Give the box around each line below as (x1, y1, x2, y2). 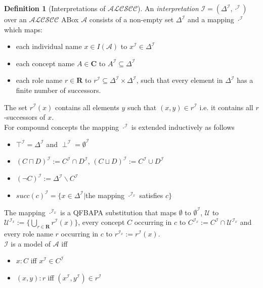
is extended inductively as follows (131, 121, 235, 132)
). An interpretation (138, 3, 199, 13)
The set (4, 102, 27, 112)
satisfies (139, 189, 163, 200)
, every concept (78, 217, 125, 227)
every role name (4, 228, 53, 239)
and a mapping (188, 14, 234, 24)
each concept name (16, 58, 75, 68)
